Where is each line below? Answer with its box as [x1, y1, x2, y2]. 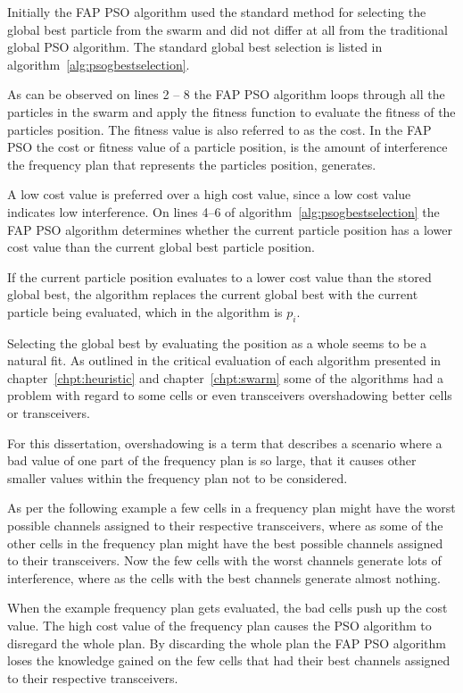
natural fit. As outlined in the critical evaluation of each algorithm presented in [7, 351, 442, 370]
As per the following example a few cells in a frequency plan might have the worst [7, 498, 456, 517]
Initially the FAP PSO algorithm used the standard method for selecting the [7, 3, 426, 21]
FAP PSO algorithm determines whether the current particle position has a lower [7, 220, 452, 238]
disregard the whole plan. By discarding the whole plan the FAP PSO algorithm [7, 633, 446, 652]
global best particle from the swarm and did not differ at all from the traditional [7, 20, 448, 38]
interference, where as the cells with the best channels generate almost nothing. [7, 568, 441, 587]
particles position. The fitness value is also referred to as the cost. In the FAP [7, 120, 432, 138]
